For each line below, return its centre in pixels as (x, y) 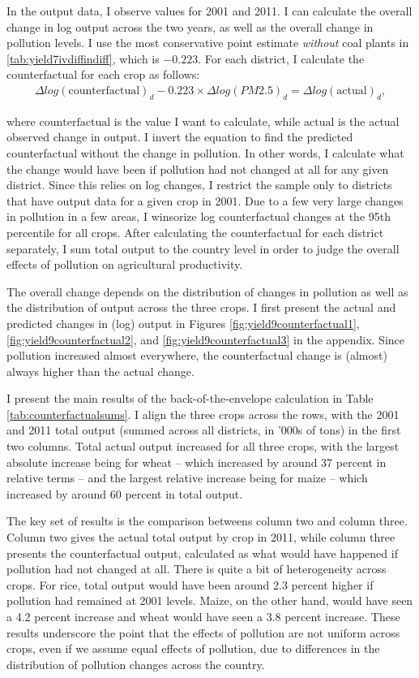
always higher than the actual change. (100, 371)
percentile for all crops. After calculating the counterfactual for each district (195, 232)
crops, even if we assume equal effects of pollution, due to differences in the (193, 648)
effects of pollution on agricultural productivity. (125, 264)
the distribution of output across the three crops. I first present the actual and (201, 307)
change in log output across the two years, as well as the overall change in (190, 26)
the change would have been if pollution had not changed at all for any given (198, 168)
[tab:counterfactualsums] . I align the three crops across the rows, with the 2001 (203, 414)
